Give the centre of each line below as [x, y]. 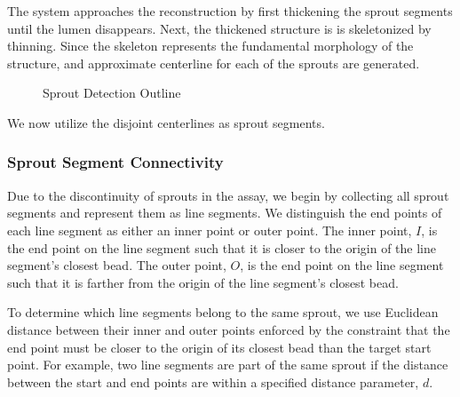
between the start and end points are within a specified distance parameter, [213, 381]
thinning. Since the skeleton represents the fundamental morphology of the [210, 46]
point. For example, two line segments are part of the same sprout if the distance [228, 365]
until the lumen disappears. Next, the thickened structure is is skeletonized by [219, 28]
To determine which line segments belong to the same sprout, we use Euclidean [223, 312]
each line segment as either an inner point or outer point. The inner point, [210, 230]
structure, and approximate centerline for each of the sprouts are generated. [214, 63]
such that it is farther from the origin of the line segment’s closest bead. [203, 282]
